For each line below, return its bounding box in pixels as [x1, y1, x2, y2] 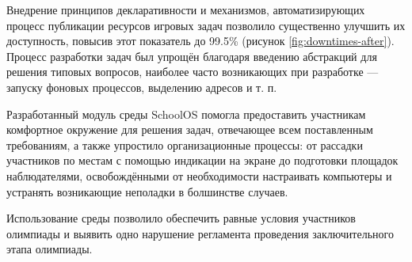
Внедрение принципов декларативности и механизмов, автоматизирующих [6, 2, 365, 17]
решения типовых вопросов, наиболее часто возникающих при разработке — [6, 63, 379, 80]
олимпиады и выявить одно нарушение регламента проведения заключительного [6, 225, 394, 241]
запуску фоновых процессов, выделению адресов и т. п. [6, 78, 277, 95]
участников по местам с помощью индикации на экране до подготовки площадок [6, 152, 399, 169]
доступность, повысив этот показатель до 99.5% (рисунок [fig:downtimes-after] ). [6, 32, 395, 49]
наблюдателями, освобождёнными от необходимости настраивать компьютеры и [6, 167, 392, 184]
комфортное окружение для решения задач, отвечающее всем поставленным [6, 121, 373, 138]
